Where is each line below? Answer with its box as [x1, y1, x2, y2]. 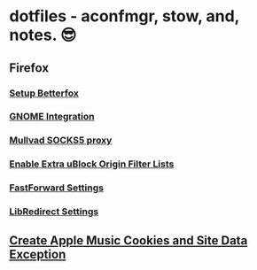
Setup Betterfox [9, 87, 80, 99]
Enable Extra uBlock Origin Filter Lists [9, 158, 175, 170]
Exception [9, 246, 66, 262]
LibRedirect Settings [9, 205, 99, 218]
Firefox [9, 60, 50, 75]
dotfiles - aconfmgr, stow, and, [9, 6, 240, 27]
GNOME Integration [9, 111, 95, 123]
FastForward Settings [9, 181, 105, 194]
